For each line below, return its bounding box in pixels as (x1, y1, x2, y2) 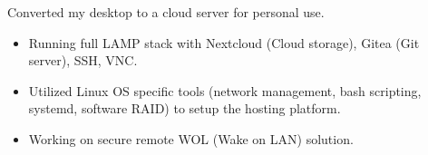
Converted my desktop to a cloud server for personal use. (7, 3, 325, 21)
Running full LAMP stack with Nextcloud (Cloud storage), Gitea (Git (28, 33, 420, 52)
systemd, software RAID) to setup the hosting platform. (28, 99, 341, 118)
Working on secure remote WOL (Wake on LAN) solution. (28, 129, 354, 148)
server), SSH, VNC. (28, 51, 138, 70)
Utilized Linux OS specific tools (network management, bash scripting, (28, 81, 422, 100)
